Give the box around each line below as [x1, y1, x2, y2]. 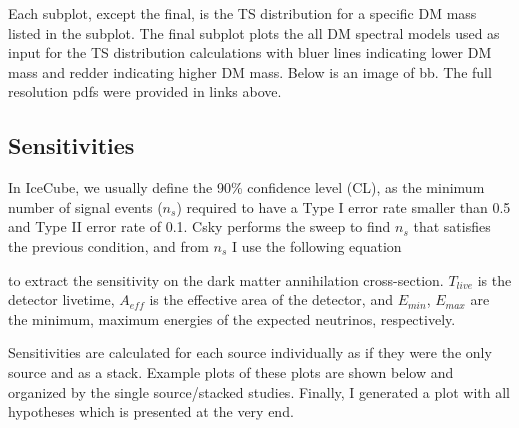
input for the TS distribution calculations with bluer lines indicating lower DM [8, 42, 492, 63]
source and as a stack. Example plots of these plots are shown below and [8, 361, 454, 382]
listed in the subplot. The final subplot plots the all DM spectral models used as [8, 22, 500, 43]
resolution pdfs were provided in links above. [8, 81, 282, 102]
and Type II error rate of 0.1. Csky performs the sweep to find [8, 216, 391, 237]
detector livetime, [8, 289, 115, 310]
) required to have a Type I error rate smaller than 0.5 [176, 196, 511, 217]
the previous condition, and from [8, 235, 209, 256]
